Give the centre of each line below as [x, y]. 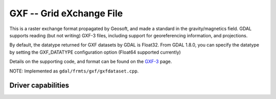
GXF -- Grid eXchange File [66, 13]
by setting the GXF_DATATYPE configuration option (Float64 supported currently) [95, 52]
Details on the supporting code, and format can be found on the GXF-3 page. [91, 62]
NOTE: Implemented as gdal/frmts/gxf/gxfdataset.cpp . [74, 71]
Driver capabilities [39, 85]
